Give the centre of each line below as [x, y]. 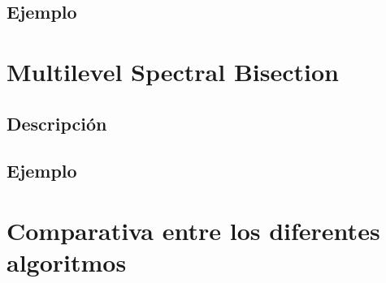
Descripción [57, 123]
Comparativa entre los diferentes [193, 230]
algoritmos [67, 262]
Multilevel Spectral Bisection [173, 71]
